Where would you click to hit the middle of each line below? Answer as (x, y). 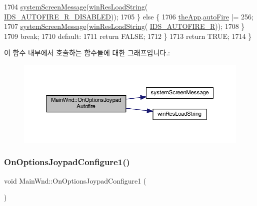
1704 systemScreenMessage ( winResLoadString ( (76, 6)
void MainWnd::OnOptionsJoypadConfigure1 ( (75, 180)
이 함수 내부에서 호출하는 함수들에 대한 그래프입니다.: (87, 53)
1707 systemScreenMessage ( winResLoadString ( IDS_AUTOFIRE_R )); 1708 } (124, 26)
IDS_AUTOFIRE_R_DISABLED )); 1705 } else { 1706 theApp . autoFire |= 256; (129, 16)
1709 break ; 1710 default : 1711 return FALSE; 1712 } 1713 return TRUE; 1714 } (128, 36)
